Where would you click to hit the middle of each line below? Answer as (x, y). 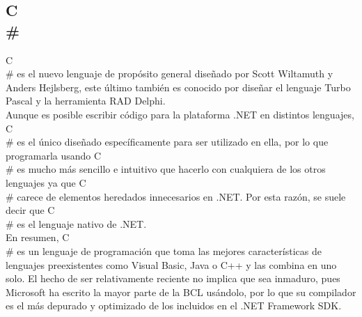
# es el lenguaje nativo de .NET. (76, 223)
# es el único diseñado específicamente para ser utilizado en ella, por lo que (167, 142)
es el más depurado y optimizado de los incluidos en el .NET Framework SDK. (174, 306)
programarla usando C (54, 155)
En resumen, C (38, 237)
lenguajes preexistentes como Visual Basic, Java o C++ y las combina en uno (171, 264)
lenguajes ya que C (46, 182)
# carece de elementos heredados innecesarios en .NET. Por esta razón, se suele (176, 196)
